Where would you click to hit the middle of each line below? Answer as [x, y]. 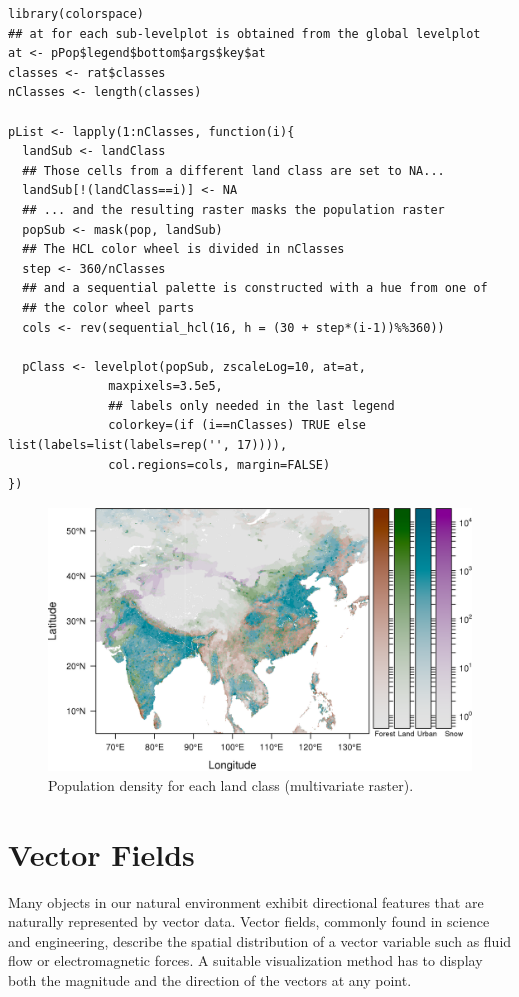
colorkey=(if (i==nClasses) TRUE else [237, 425]
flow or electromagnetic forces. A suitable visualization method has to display [245, 960]
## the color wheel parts [108, 307]
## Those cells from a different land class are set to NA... [233, 170]
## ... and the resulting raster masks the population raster [233, 209]
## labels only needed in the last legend [251, 405]
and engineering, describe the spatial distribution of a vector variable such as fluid [260, 940]
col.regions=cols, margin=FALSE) [219, 464]
